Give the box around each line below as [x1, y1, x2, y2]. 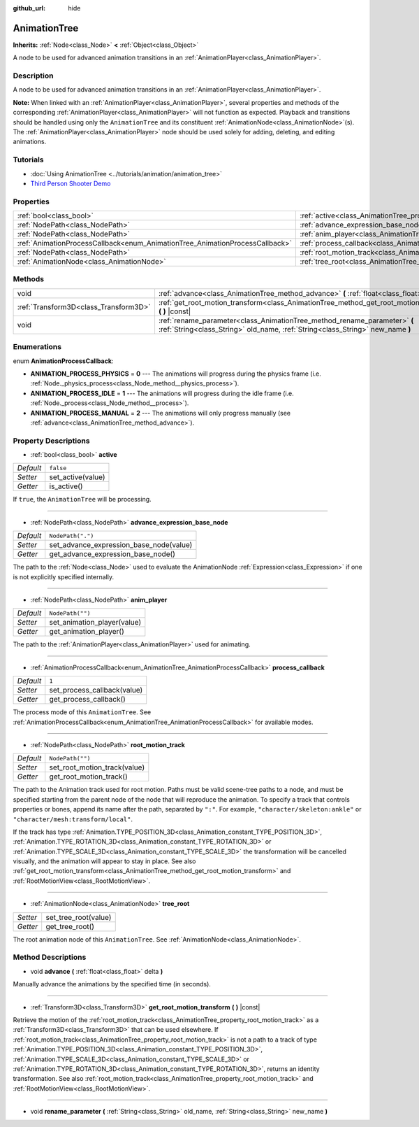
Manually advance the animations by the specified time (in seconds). [13, 980, 211, 988]
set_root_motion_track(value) [49, 763, 145, 772]
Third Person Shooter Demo [30, 179, 111, 187]
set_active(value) [49, 472, 105, 482]
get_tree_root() [45, 921, 94, 931]
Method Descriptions [13, 952, 87, 962]
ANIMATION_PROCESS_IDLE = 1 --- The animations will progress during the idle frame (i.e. [30, 389, 295, 397]
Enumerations [13, 342, 62, 352]
